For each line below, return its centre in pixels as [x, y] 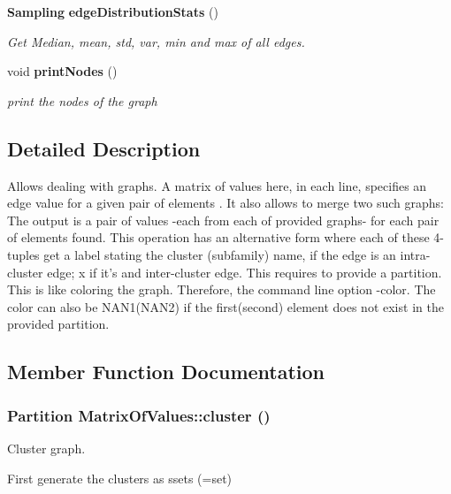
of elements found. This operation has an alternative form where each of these [218, 237]
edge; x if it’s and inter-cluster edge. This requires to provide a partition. [245, 272]
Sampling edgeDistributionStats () [113, 11]
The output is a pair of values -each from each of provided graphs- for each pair [223, 220]
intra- [415, 254]
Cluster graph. [46, 448]
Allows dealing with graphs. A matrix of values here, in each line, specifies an [217, 185]
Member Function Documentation [166, 372]
